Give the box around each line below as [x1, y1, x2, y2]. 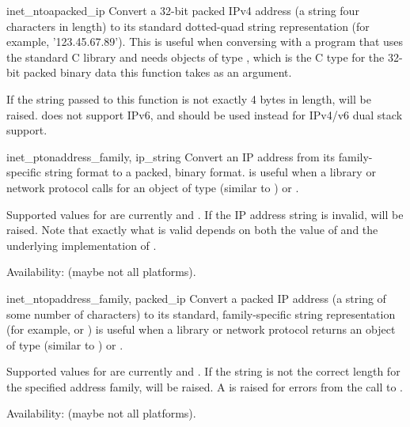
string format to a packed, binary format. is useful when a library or [44, 164, 376, 180]
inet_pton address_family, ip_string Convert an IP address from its [6, 148, 336, 164]
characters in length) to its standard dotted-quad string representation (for [6, 17, 370, 34]
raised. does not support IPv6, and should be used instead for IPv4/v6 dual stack [6, 106, 403, 123]
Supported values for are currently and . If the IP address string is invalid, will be [6, 206, 404, 222]
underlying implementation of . [6, 236, 157, 253]
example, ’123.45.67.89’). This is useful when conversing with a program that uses [6, 33, 404, 50]
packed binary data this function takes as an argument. [23, 64, 292, 81]
